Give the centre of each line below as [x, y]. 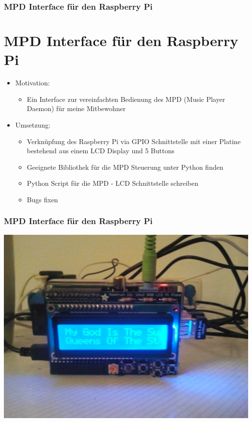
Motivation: [32, 83]
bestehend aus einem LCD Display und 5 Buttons [101, 151]
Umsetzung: [33, 124]
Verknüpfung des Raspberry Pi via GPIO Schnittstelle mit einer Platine [134, 141]
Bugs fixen [42, 199]
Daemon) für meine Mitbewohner [76, 108]
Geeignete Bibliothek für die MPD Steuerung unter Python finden [125, 167]
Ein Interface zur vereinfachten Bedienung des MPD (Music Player [126, 99]
